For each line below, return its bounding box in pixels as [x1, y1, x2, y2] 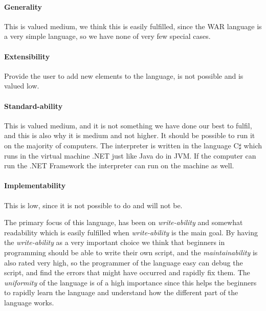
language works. [4, 297, 54, 307]
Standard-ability [4, 100, 63, 111]
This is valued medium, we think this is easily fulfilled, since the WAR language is [4, 20, 262, 31]
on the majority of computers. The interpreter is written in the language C [4, 140, 239, 150]
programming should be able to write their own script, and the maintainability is [4, 247, 258, 257]
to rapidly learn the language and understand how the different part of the [4, 287, 238, 298]
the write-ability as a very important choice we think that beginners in [4, 237, 225, 248]
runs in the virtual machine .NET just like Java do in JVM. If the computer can [4, 150, 256, 161]
